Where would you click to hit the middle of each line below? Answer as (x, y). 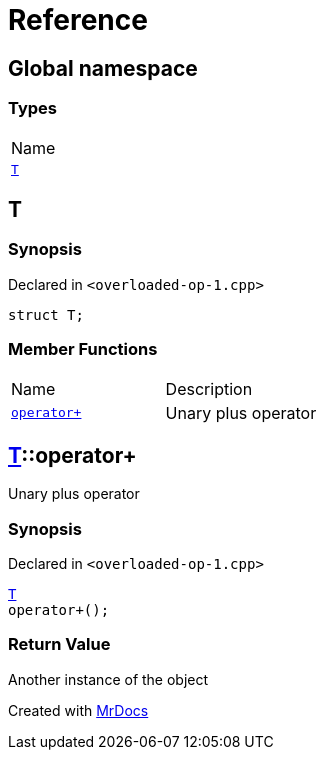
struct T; (46, 314)
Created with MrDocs (78, 710)
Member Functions (83, 349)
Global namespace (103, 68)
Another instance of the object (108, 679)
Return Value (59, 644)
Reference (78, 20)
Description (209, 388)
